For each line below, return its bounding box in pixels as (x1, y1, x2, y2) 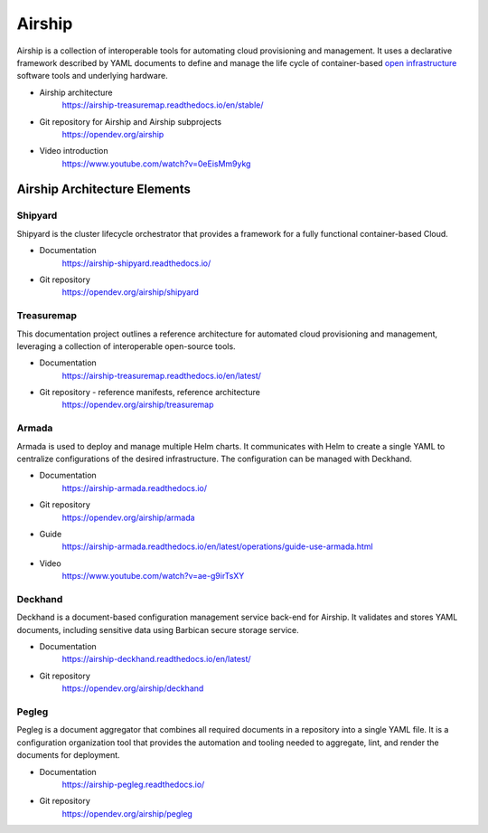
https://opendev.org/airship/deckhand (61, 683, 204, 694)
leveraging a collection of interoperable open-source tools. (16, 340, 236, 352)
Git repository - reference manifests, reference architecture (39, 387, 261, 398)
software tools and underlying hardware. (16, 71, 168, 81)
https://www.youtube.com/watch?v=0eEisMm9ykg (61, 158, 251, 169)
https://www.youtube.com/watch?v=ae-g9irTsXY (61, 571, 245, 582)
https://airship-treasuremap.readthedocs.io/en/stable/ (61, 99, 264, 110)
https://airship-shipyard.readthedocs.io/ (61, 258, 211, 269)
